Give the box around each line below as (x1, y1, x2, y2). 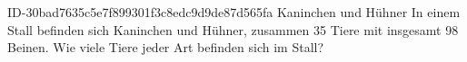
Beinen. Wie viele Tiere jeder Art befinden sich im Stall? (7, 38, 324, 57)
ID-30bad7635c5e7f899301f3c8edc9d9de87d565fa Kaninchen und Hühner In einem (7, 3, 461, 21)
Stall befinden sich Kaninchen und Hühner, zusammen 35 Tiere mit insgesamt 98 (7, 20, 459, 39)
